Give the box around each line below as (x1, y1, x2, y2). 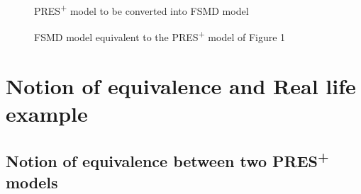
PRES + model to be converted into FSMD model (34, 1, 249, 18)
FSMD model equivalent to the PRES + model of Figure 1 (34, 28, 286, 44)
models (6, 171, 58, 193)
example (6, 98, 88, 127)
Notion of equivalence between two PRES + (6, 147, 329, 172)
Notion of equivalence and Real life (6, 71, 356, 100)
